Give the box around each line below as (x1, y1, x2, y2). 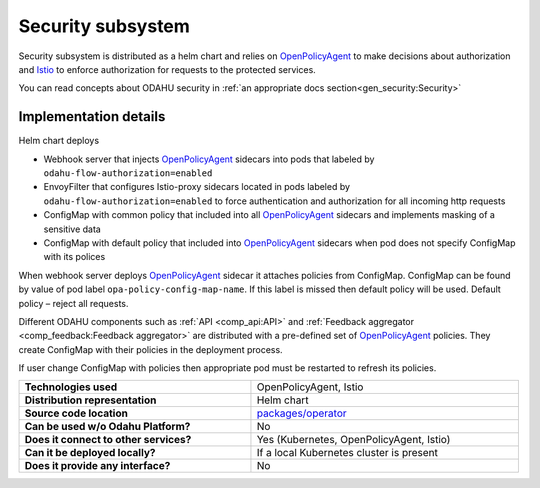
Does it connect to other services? (24, 433, 192, 447)
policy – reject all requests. (18, 297, 129, 309)
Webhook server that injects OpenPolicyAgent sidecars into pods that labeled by (43, 153, 375, 165)
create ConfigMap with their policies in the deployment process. (18, 343, 284, 355)
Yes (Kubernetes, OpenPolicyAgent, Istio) (256, 433, 451, 447)
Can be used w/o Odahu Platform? (24, 420, 191, 434)
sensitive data (43, 223, 102, 235)
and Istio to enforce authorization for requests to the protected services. (18, 63, 317, 75)
